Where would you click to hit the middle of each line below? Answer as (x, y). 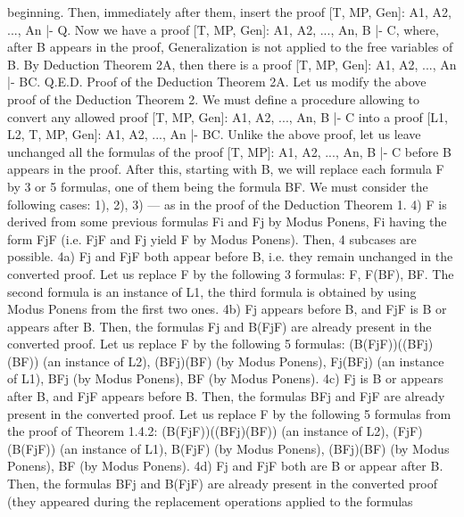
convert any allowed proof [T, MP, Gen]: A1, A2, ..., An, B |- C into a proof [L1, (228, 116)
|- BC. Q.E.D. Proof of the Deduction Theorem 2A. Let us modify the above (217, 82)
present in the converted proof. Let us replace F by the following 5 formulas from (229, 413)
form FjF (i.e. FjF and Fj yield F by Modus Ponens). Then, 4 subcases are (212, 238)
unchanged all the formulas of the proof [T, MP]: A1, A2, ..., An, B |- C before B (229, 151)
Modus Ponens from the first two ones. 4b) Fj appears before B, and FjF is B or (227, 309)
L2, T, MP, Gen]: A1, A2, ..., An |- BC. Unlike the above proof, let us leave (214, 134)
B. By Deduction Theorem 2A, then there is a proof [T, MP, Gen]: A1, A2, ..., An (232, 64)
